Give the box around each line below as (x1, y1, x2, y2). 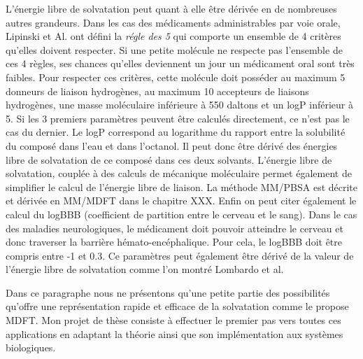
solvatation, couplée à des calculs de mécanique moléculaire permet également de (6, 166, 352, 181)
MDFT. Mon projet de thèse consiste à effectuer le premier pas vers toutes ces (6, 313, 341, 328)
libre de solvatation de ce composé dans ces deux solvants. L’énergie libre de (6, 152, 332, 167)
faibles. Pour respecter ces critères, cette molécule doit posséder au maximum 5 (6, 69, 346, 84)
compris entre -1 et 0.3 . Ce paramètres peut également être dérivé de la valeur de (6, 248, 354, 262)
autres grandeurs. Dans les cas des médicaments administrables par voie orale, (6, 15, 341, 29)
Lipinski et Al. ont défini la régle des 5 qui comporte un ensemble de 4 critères (6, 29, 341, 43)
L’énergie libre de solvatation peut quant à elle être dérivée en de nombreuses (6, 1, 337, 15)
